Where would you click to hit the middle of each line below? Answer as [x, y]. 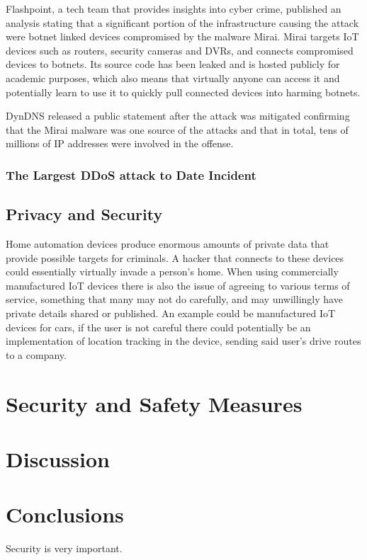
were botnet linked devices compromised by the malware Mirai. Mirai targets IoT [182, 36]
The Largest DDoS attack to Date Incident [131, 175]
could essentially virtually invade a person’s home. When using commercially [172, 272]
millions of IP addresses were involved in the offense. [120, 143]
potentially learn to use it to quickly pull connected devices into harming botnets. [183, 92]
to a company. [36, 354]
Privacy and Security [84, 214]
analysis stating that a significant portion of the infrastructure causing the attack [182, 22]
